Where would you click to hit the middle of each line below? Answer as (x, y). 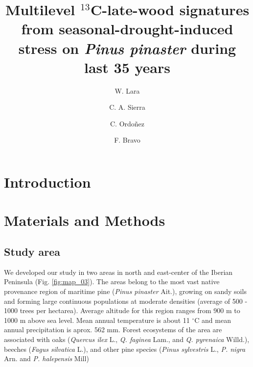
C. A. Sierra (127, 107)
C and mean (213, 320)
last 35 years (127, 67)
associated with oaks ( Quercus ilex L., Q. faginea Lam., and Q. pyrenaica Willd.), (127, 339)
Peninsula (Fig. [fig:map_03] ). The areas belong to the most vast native (112, 281)
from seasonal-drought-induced (127, 29)
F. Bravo (127, 140)
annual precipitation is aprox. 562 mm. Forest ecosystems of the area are (113, 330)
